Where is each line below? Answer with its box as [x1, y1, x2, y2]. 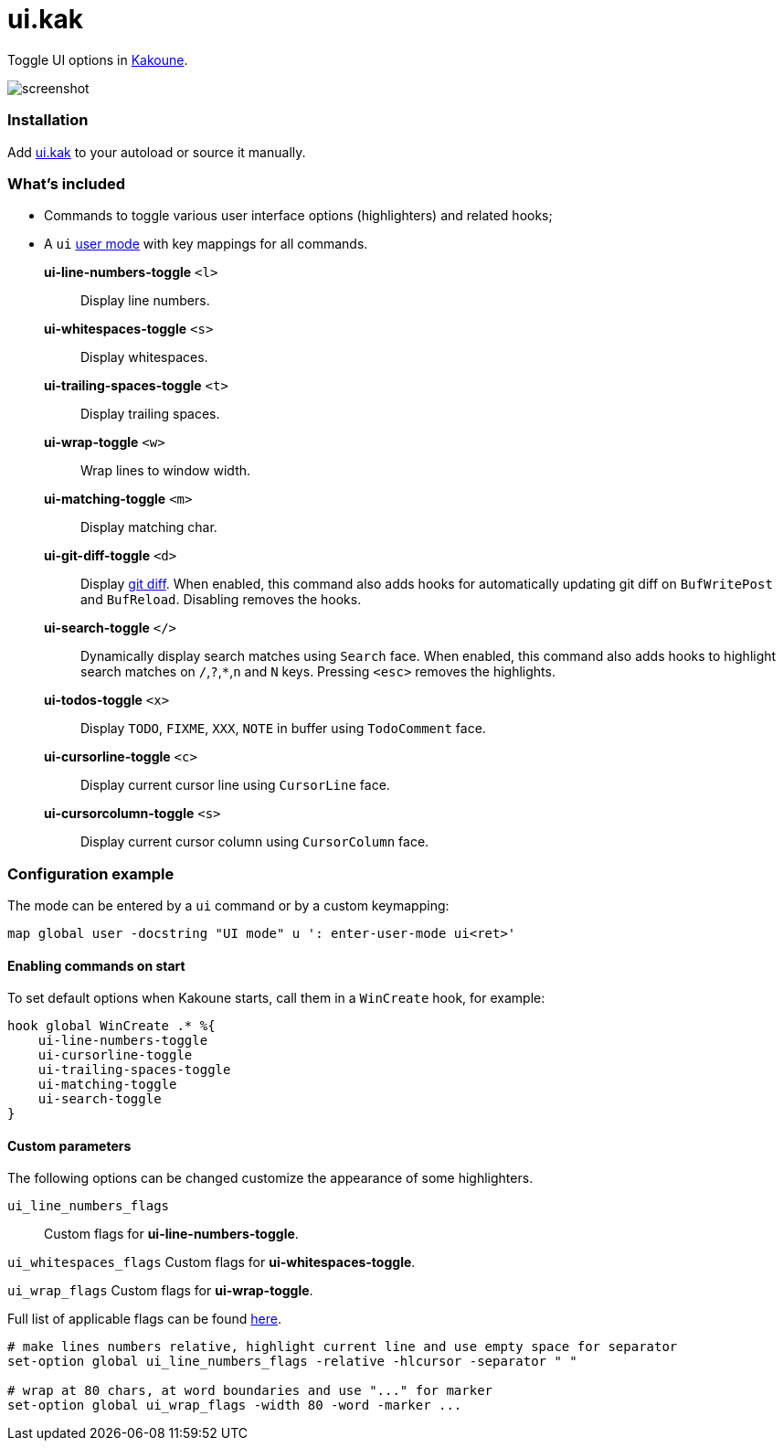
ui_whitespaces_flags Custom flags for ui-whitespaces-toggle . [7, 1254, 416, 1271]
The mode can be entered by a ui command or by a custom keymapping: [7, 898, 450, 913]
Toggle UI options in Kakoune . [7, 51, 188, 68]
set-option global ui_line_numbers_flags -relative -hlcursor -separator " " [7, 1354, 577, 1369]
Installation [7, 111, 89, 130]
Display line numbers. [80, 293, 210, 309]
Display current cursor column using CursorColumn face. [80, 834, 429, 850]
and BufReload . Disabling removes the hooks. [80, 591, 362, 608]
